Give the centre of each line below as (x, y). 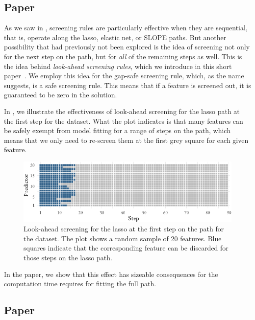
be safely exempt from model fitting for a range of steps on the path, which (117, 130)
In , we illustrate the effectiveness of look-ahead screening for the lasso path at (122, 111)
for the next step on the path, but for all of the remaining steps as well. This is (123, 56)
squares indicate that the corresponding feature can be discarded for (126, 248)
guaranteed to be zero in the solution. (61, 95)
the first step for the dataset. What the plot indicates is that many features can (124, 121)
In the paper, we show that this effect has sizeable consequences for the (111, 274)
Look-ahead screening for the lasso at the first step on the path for (124, 229)
